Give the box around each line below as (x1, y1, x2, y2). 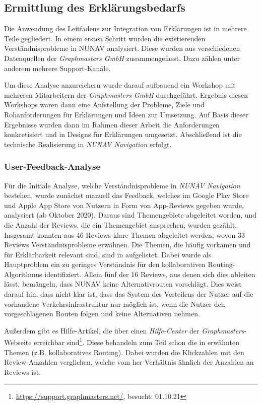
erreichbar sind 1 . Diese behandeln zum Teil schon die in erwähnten (34, 335, 239, 348)
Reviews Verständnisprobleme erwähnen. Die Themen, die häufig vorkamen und (4, 239, 251, 250)
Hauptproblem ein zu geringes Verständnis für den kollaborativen (4, 259, 206, 269)
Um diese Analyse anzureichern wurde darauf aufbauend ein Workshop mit (4, 80, 236, 90)
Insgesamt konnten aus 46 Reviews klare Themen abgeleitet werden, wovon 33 (4, 229, 245, 240)
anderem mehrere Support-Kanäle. (4, 62, 111, 73)
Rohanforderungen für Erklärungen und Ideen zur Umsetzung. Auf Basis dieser (4, 109, 248, 119)
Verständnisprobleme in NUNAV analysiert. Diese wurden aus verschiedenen (4, 43, 240, 53)
